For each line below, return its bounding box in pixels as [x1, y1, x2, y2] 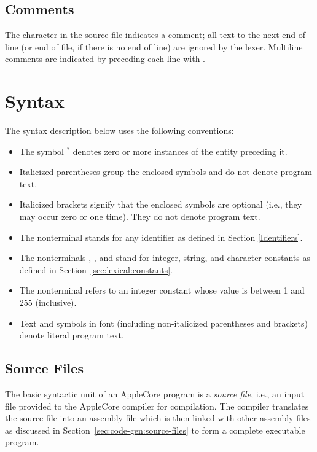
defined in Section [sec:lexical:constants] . [19, 263, 173, 276]
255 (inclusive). [19, 296, 77, 309]
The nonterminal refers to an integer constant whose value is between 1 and [19, 284, 305, 297]
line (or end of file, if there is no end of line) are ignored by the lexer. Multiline [5, 40, 303, 53]
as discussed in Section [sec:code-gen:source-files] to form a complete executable [5, 423, 305, 436]
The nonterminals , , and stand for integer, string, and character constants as [19, 251, 310, 264]
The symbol [19, 144, 64, 157]
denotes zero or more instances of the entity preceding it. [72, 144, 288, 157]
